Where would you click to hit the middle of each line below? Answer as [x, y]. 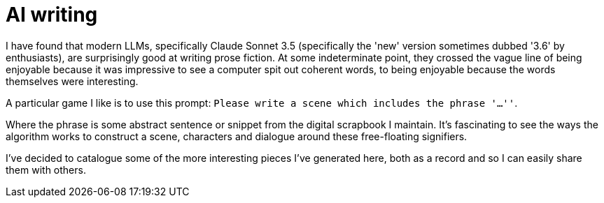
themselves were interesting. [72, 81]
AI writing [52, 15]
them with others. [46, 170]
